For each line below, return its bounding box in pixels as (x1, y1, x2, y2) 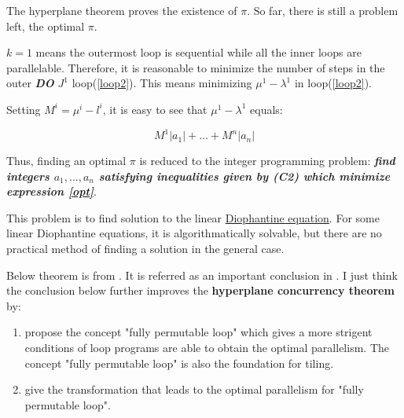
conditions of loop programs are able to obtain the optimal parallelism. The (24, 339, 389, 355)
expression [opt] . (6, 183, 97, 200)
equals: (250, 101, 283, 117)
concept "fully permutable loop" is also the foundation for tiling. (24, 354, 334, 371)
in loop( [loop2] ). (294, 75, 373, 91)
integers (6, 167, 50, 184)
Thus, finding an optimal (6, 152, 127, 169)
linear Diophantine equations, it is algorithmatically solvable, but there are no (6, 225, 382, 241)
